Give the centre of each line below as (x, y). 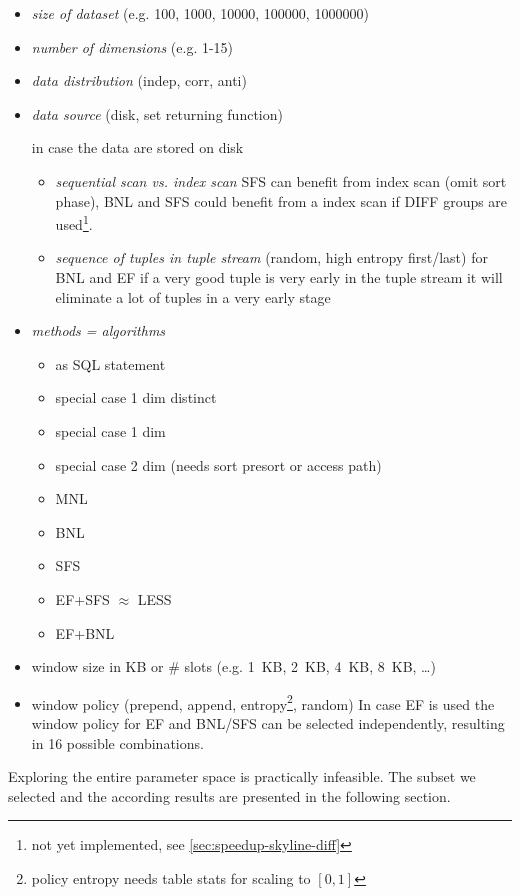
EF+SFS (82, 598)
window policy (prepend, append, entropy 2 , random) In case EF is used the (263, 702)
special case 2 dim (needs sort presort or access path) (218, 464)
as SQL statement (110, 363)
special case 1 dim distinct (136, 397)
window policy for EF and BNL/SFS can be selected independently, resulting (268, 722)
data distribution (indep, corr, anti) (139, 80)
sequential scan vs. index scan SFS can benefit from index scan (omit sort (281, 180)
